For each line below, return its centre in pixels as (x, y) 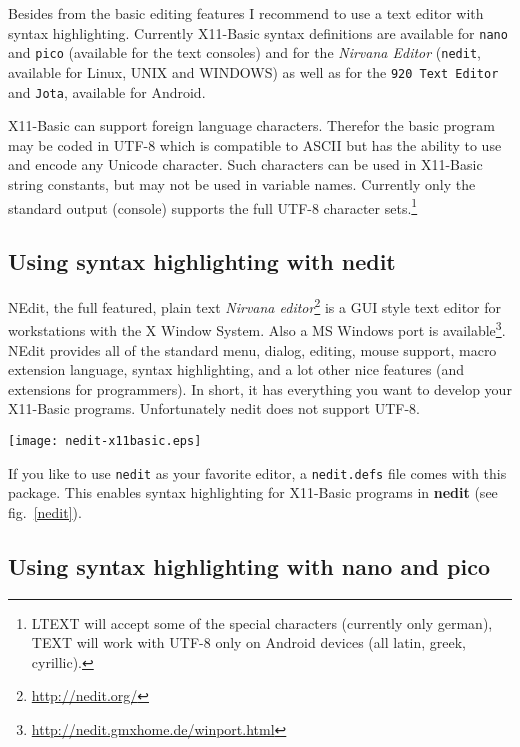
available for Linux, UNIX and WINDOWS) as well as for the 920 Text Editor (253, 71)
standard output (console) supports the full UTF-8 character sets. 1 (213, 206)
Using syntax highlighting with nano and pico (249, 565)
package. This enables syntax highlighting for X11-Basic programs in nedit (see (253, 492)
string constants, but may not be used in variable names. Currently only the (242, 184)
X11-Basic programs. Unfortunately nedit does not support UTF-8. (214, 408)
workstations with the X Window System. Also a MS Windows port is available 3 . (257, 328)
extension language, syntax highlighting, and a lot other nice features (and (236, 369)
